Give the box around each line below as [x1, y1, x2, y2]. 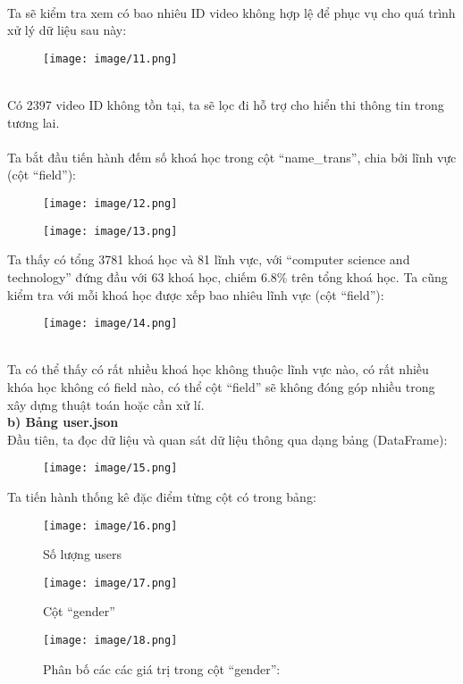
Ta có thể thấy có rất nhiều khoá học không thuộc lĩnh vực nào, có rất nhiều [7, 360, 429, 379]
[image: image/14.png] [43, 317, 178, 330]
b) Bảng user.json [7, 413, 119, 431]
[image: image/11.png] [43, 52, 178, 65]
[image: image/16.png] [43, 519, 178, 532]
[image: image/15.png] [43, 462, 178, 475]
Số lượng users [43, 545, 122, 563]
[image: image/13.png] [43, 224, 178, 238]
